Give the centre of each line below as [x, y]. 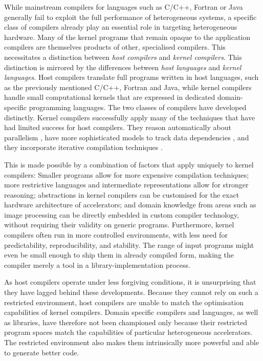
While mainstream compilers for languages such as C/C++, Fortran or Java [124, 7]
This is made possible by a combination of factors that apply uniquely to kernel [129, 164]
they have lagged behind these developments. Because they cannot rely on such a [131, 292]
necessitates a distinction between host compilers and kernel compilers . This [123, 57]
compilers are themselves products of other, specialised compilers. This [115, 47]
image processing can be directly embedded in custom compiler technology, [122, 214]
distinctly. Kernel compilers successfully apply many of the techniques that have [130, 117]
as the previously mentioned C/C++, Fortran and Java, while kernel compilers [128, 87]
